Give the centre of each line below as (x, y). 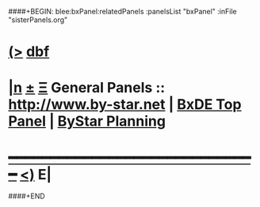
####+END (27, 196)
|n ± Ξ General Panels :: (87, 88)
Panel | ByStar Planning (87, 121)
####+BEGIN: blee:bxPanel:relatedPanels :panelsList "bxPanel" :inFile (122, 11)
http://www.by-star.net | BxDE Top (125, 105)
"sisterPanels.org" (38, 20)
